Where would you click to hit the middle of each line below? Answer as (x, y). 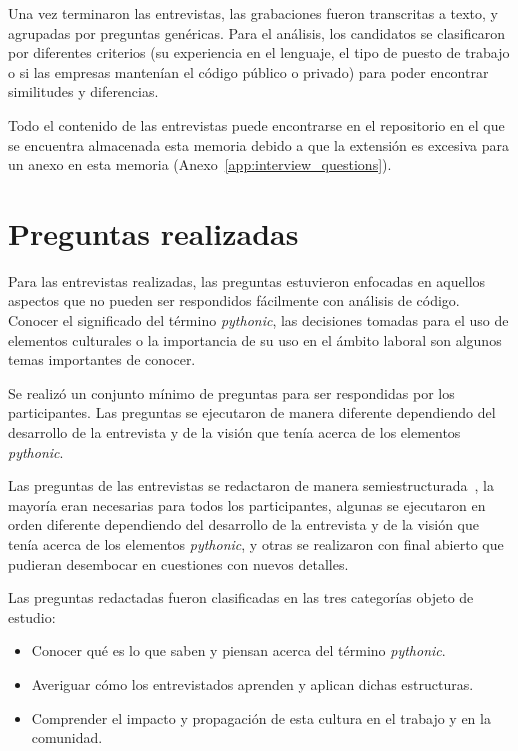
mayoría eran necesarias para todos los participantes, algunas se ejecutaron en (247, 504)
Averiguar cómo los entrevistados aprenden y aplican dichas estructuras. (252, 683)
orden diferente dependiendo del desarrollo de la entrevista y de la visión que (244, 524)
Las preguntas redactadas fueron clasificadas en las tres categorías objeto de (241, 597)
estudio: (32, 616)
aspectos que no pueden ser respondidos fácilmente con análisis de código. (234, 300)
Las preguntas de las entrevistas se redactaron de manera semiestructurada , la (251, 485)
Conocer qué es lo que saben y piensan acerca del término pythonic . (238, 650)
